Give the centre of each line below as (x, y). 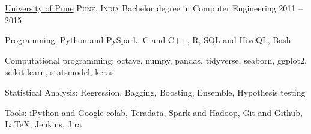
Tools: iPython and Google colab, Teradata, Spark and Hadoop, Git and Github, (154, 112)
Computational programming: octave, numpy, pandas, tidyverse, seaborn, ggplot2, (156, 60)
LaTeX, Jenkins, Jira (43, 124)
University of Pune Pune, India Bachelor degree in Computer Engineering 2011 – (154, 8)
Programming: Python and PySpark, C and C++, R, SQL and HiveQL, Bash (148, 40)
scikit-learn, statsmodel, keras (59, 72)
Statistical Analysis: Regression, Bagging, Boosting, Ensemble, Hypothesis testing (155, 92)
